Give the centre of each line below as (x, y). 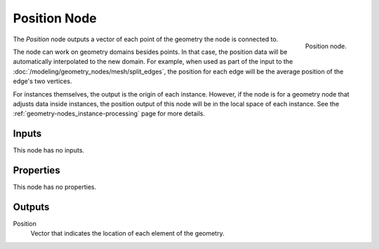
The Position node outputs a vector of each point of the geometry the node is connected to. (146, 39)
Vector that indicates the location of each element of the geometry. (127, 234)
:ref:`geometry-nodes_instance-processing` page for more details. (109, 114)
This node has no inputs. (48, 150)
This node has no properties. (55, 187)
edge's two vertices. (42, 81)
